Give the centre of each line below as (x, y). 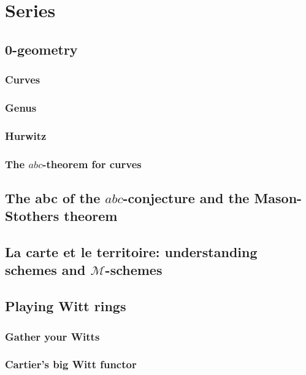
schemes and (45, 270)
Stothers (32, 216)
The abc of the (53, 197)
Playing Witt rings (66, 306)
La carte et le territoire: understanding (131, 252)
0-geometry (41, 49)
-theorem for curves (92, 164)
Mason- (278, 197)
